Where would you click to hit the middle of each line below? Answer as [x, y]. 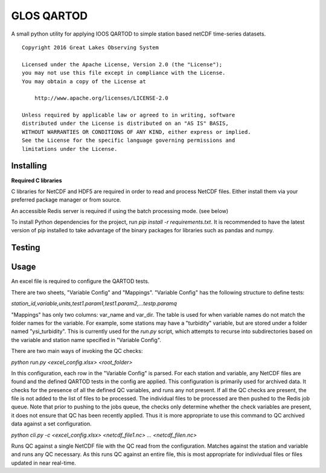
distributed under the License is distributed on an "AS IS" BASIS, [125, 123]
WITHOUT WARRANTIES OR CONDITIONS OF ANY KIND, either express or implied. [136, 132]
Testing [26, 248]
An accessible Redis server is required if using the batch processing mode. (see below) [120, 211]
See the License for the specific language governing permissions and [129, 141]
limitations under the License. [70, 149]
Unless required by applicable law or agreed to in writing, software [129, 115]
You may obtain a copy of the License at [84, 81]
